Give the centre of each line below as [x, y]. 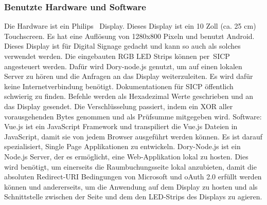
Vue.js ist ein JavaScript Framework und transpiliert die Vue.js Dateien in [121, 126]
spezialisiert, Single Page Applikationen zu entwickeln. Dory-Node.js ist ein [122, 146]
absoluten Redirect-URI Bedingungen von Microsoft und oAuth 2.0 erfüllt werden [133, 177]
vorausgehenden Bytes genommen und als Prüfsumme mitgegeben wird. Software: [133, 116]
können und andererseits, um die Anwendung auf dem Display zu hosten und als [131, 186]
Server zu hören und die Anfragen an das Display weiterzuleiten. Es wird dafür [129, 76]
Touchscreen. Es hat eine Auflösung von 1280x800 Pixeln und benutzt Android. [129, 36]
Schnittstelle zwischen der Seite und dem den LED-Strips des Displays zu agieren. [133, 197]
